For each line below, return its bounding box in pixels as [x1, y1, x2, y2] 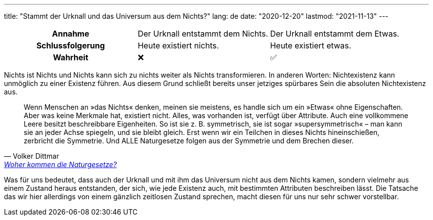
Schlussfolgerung [36, 41, 105, 50]
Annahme [52, 29, 89, 39]
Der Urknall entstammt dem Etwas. [270, 29, 399, 39]
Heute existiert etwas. [270, 41, 351, 50]
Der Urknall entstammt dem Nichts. [137, 29, 268, 39]
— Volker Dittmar [4, 152, 59, 160]
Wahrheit [53, 52, 88, 62]
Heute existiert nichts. [137, 41, 219, 50]
